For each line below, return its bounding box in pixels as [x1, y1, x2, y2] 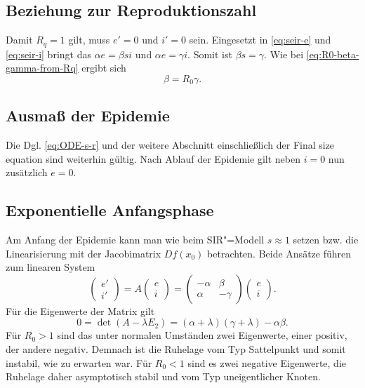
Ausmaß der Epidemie [6, 105, 170, 126]
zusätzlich [6, 165, 48, 180]
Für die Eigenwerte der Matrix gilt [6, 303, 155, 318]
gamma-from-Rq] [6, 60, 79, 75]
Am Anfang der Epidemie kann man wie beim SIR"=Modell [6, 232, 265, 247]
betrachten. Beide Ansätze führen [207, 246, 352, 260]
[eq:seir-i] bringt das [6, 46, 91, 61]
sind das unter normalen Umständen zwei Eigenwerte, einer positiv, [57, 328, 347, 342]
